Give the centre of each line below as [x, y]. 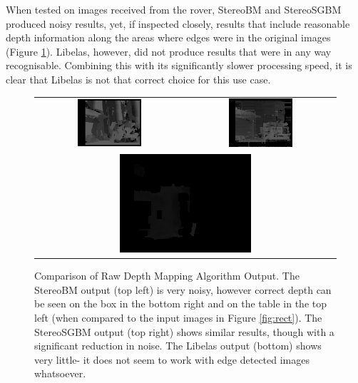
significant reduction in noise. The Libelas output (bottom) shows [178, 346]
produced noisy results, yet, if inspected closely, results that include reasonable [178, 23]
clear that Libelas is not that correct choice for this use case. [138, 79]
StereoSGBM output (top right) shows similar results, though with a [184, 331]
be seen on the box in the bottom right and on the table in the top [181, 303]
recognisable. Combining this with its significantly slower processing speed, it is [179, 65]
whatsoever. [60, 373]
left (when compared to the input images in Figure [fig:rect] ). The [178, 317]
